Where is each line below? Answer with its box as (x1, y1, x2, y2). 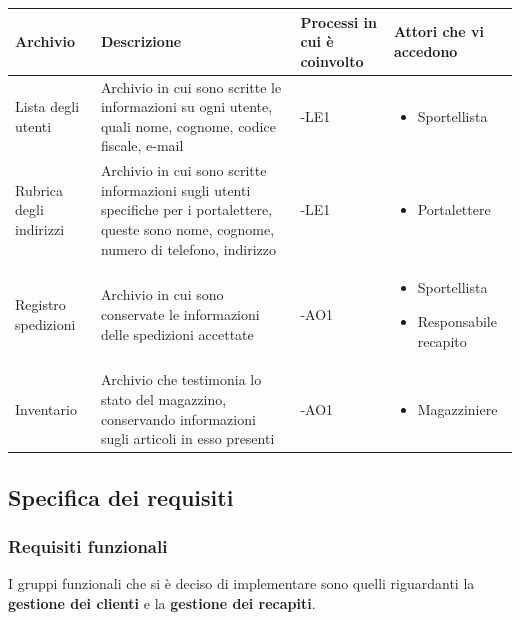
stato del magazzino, (100, 389, 227, 409)
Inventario (15, 398, 77, 419)
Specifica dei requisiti (8, 481, 234, 512)
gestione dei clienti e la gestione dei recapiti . (8, 592, 316, 613)
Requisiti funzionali (8, 533, 168, 558)
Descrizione (100, 31, 182, 52)
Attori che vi (393, 21, 484, 42)
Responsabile (417, 310, 497, 331)
